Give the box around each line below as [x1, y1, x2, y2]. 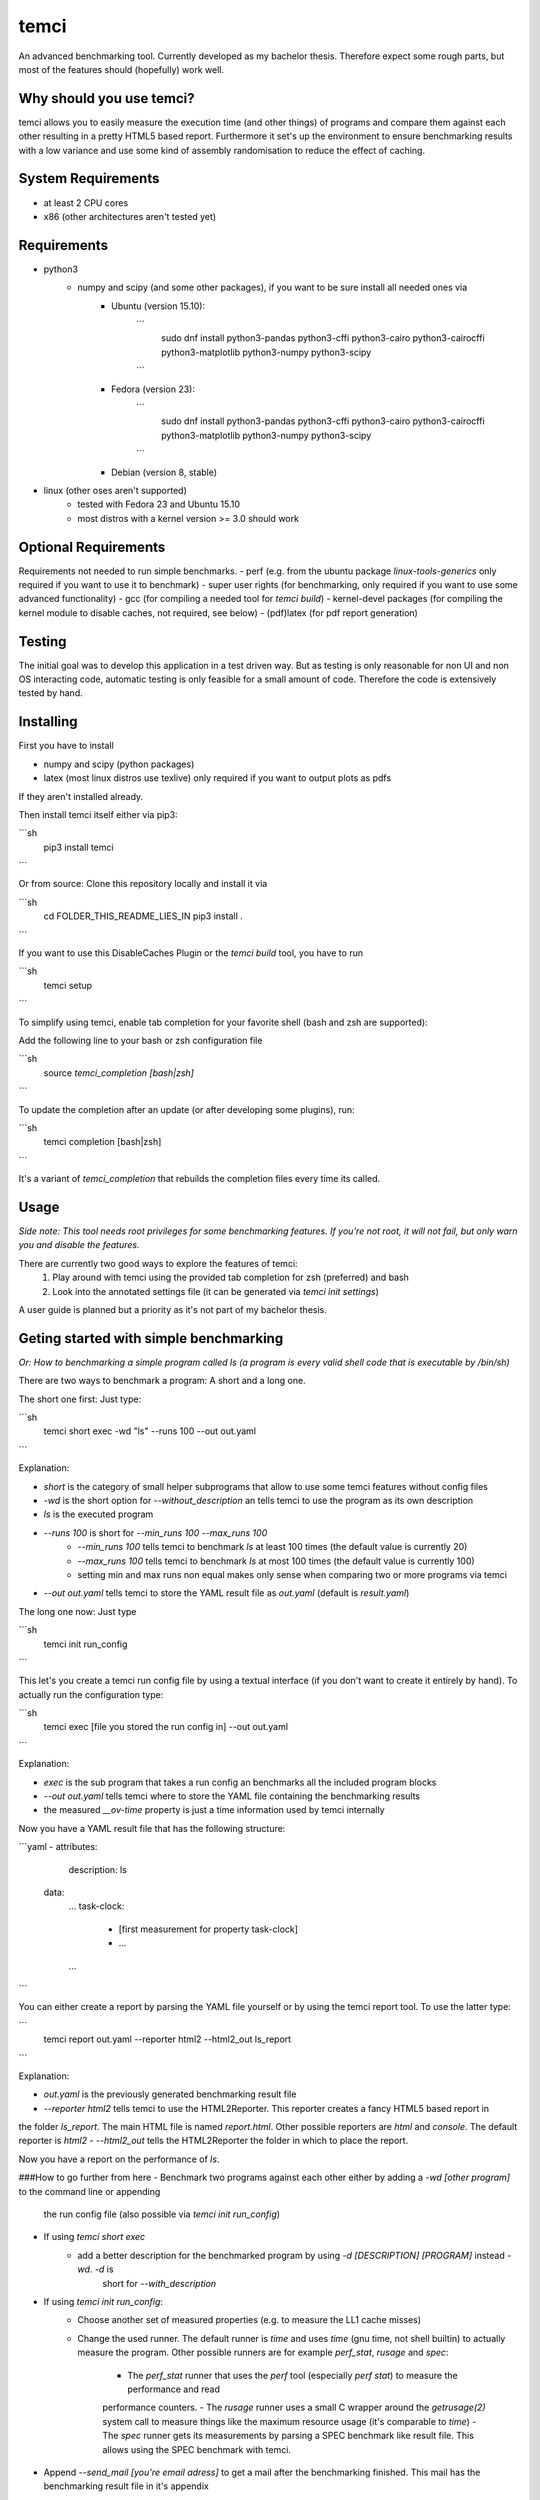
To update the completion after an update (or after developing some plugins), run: [18, 1103, 355, 1115]
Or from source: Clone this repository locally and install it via [18, 878, 268, 890]
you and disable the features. [18, 1239, 140, 1251]
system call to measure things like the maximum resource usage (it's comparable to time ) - [102, 2415, 477, 2427]
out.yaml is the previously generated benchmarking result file [43, 2088, 297, 2100]
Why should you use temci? [18, 90, 195, 107]
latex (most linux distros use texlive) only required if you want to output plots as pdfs [43, 772, 392, 784]
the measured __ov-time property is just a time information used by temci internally [43, 1804, 385, 1816]
